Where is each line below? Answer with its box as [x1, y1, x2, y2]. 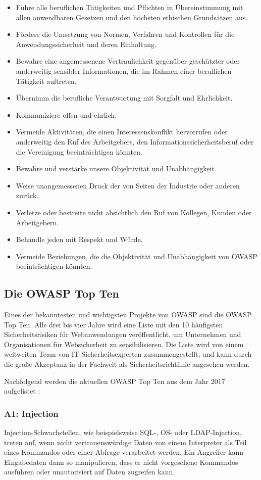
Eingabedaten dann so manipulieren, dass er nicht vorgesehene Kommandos [4, 456, 238, 467]
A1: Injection [4, 407, 59, 419]
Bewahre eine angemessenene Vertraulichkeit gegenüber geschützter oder [16, 56, 240, 66]
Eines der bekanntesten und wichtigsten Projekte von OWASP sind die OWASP [4, 309, 252, 320]
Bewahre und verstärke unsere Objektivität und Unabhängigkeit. [16, 163, 217, 174]
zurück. [16, 190, 39, 201]
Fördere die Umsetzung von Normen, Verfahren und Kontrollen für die [16, 29, 235, 39]
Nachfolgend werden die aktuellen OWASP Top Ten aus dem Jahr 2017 [4, 375, 225, 386]
